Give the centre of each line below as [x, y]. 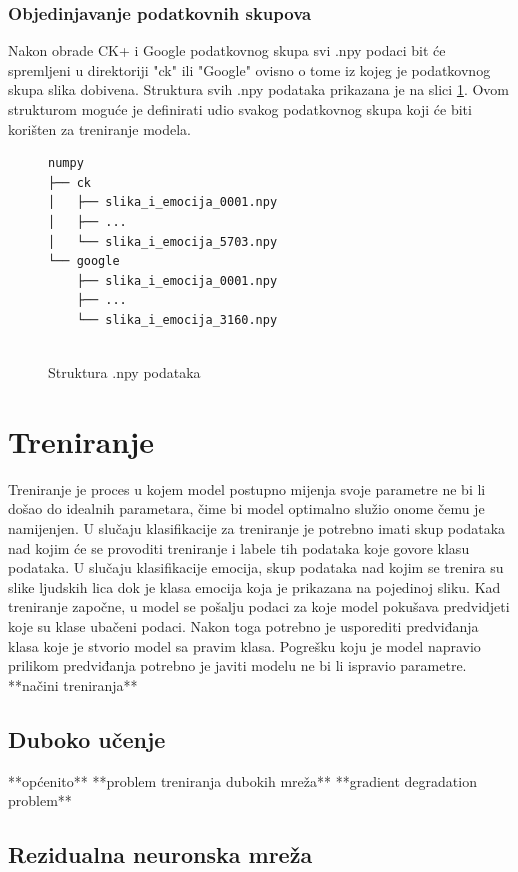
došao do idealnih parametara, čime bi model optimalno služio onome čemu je [246, 508]
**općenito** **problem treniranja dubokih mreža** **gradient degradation [242, 780]
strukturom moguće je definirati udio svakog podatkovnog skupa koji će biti [240, 109]
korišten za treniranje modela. [99, 128]
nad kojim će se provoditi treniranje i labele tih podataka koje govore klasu [239, 547]
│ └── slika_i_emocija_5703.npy [163, 241]
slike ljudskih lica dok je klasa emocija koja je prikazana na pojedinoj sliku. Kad [254, 586]
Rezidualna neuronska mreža [160, 854]
